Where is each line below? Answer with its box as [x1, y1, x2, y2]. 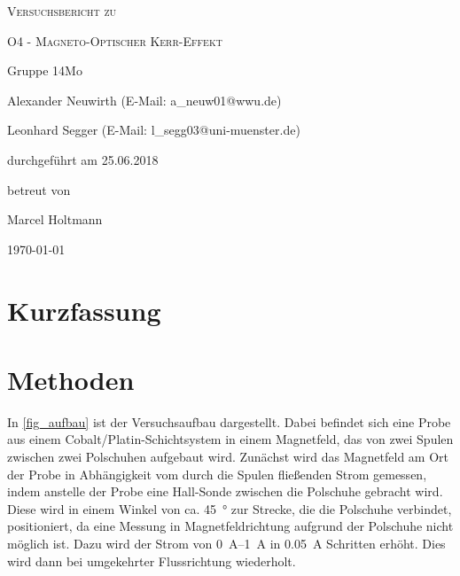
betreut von [7, 180, 71, 198]
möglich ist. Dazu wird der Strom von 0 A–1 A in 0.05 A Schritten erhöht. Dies [7, 534, 446, 552]
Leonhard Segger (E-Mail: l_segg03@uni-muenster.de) [7, 121, 300, 139]
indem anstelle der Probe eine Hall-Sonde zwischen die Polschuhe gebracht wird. [7, 482, 443, 501]
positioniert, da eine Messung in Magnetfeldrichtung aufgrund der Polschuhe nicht [7, 517, 454, 535]
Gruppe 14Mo [7, 61, 82, 80]
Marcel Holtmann [7, 210, 103, 229]
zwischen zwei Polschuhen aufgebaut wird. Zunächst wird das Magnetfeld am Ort [7, 448, 449, 466]
